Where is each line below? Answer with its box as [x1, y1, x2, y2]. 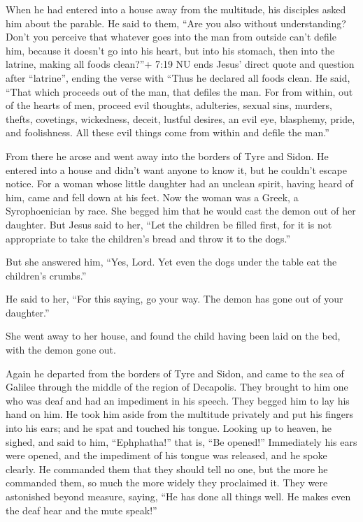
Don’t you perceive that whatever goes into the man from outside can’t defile [6, 29, 336, 44]
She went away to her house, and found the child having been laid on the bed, [6, 328, 341, 343]
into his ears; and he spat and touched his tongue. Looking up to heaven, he [6, 421, 332, 435]
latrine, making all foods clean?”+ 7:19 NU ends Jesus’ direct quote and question [6, 57, 355, 71]
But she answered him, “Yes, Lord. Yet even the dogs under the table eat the [6, 254, 337, 269]
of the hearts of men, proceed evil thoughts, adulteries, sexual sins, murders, [6, 98, 333, 113]
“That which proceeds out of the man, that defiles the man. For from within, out [6, 84, 353, 99]
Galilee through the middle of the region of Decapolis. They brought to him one [6, 379, 348, 394]
